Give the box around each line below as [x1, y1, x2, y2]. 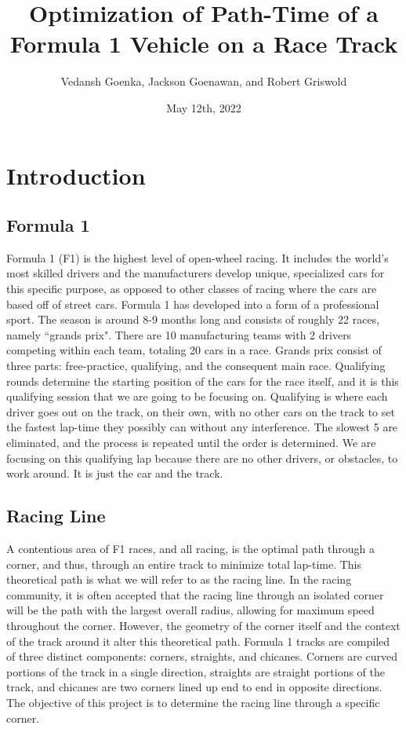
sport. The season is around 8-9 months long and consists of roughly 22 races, [6, 311, 380, 328]
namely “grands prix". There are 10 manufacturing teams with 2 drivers [6, 326, 352, 343]
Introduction [6, 159, 146, 191]
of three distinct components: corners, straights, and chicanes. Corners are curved [6, 648, 397, 665]
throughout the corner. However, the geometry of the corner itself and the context [6, 617, 401, 633]
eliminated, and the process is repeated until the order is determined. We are [6, 434, 376, 451]
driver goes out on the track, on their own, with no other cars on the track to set [6, 403, 395, 419]
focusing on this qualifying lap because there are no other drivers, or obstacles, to [6, 449, 398, 466]
